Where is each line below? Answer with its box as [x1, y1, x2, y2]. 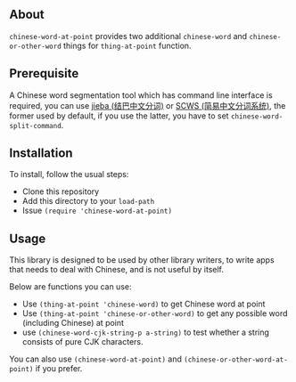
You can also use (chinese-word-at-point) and [9, 354, 183, 364]
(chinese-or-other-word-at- [184, 355, 288, 364]
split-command [9, 121, 62, 130]
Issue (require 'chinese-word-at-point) [21, 205, 172, 216]
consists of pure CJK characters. [21, 337, 144, 347]
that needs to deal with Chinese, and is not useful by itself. [9, 264, 225, 275]
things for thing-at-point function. [63, 40, 192, 51]
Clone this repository [21, 186, 100, 197]
